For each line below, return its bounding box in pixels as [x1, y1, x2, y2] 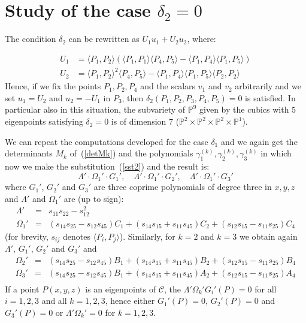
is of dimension [111, 115, 166, 128]
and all [41, 294, 67, 307]
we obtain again [239, 230, 298, 242]
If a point [5, 282, 40, 295]
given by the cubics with [199, 103, 289, 116]
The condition [5, 32, 56, 45]
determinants [5, 147, 53, 159]
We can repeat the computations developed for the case [5, 135, 208, 147]
